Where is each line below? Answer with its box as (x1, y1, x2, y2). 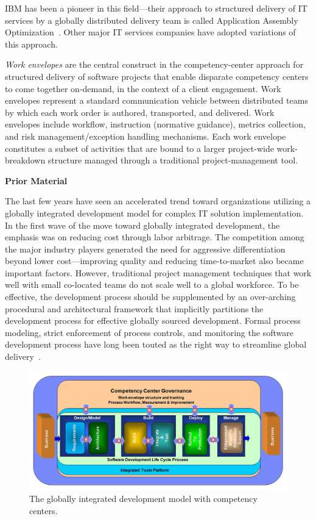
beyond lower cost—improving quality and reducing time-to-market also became (5, 254, 304, 267)
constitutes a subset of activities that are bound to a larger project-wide (5, 141, 274, 154)
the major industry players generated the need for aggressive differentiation (5, 242, 286, 255)
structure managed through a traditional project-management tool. (47, 154, 298, 166)
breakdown (5, 154, 46, 166)
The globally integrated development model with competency (29, 492, 258, 505)
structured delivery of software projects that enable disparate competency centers (5, 70, 309, 82)
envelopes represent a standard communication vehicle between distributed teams (5, 94, 308, 107)
